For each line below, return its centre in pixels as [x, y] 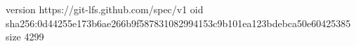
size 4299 [25, 37]
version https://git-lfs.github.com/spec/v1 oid [105, 9]
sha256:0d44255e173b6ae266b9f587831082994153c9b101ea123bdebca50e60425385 [178, 23]
